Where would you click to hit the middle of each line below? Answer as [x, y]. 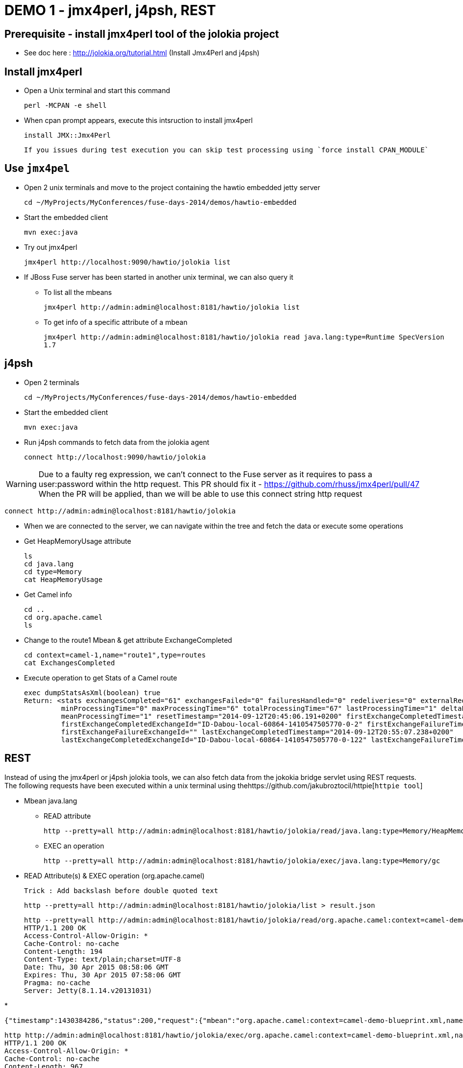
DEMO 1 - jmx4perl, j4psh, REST [110, 10]
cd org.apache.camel [63, 617]
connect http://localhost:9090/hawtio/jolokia [115, 457]
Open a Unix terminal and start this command [97, 91]
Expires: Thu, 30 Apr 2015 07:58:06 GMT [103, 975]
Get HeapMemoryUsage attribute [78, 541]
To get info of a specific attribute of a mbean [116, 322]
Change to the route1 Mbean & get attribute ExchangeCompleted [128, 640]
